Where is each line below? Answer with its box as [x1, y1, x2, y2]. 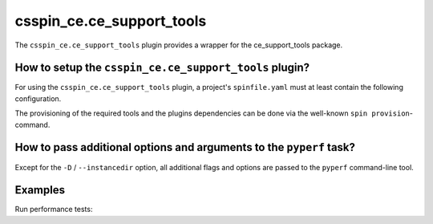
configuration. [14, 93, 62, 104]
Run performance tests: [14, 205, 93, 214]
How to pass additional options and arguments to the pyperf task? [14, 141, 356, 154]
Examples [14, 183, 66, 197]
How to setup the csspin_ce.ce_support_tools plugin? [14, 61, 310, 75]
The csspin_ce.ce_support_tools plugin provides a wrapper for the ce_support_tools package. [14, 40, 343, 50]
